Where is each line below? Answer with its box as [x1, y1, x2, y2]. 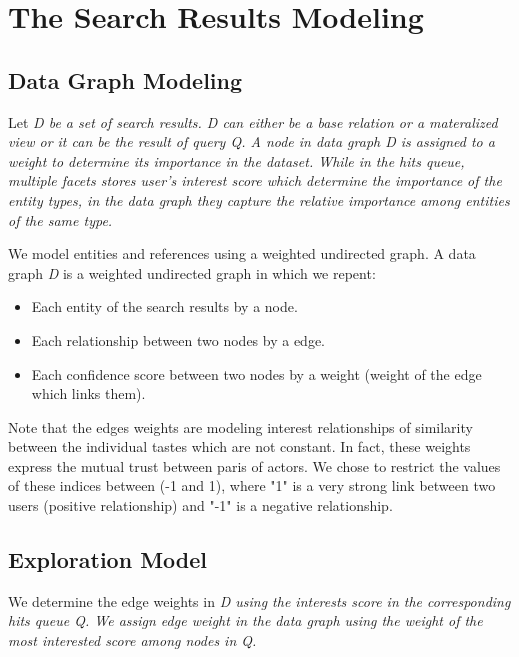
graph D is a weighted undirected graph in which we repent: [8, 262, 376, 283]
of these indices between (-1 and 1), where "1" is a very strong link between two [8, 475, 496, 496]
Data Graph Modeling [8, 64, 243, 95]
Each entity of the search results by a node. [31, 296, 298, 317]
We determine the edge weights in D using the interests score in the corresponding [8, 590, 511, 611]
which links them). [31, 383, 146, 404]
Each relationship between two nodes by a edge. [31, 329, 325, 350]
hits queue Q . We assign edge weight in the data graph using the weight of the [8, 610, 483, 631]
